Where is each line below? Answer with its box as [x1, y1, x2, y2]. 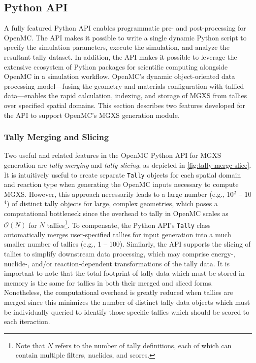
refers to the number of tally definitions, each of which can [55, 340, 232, 350]
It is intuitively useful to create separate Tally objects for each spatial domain [4, 169, 241, 180]
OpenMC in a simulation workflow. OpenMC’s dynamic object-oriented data [4, 71, 235, 81]
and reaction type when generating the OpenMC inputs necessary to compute [4, 179, 239, 189]
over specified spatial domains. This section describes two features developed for [4, 100, 245, 110]
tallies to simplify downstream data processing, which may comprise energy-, [4, 249, 235, 259]
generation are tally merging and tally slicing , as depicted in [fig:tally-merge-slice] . [4, 159, 252, 170]
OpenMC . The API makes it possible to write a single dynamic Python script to [4, 32, 247, 42]
